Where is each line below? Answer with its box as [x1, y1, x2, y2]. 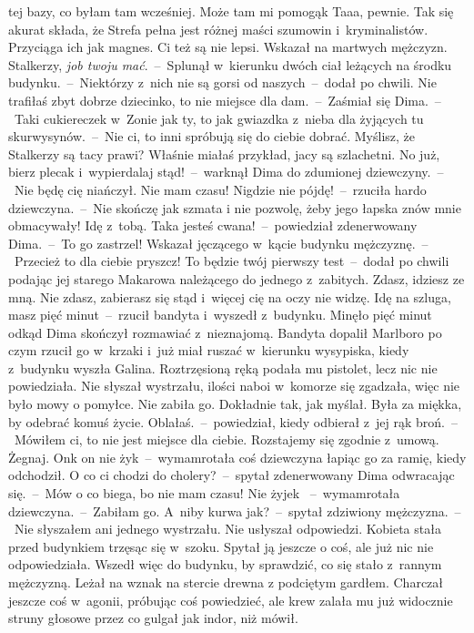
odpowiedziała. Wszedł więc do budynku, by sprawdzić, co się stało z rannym [8, 555, 442, 574]
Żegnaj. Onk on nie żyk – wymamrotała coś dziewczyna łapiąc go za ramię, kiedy [8, 447, 467, 466]
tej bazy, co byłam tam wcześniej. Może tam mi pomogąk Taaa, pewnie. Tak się [8, 2, 454, 20]
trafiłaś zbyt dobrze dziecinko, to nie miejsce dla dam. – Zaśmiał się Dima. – [8, 90, 441, 109]
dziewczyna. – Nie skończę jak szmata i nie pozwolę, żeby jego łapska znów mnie [8, 198, 461, 217]
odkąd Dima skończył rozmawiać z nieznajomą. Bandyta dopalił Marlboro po [8, 322, 442, 342]
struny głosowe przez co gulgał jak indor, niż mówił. [8, 608, 298, 628]
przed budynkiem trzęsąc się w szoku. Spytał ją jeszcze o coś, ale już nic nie [8, 536, 434, 556]
